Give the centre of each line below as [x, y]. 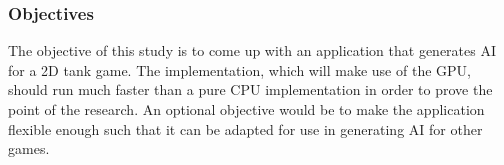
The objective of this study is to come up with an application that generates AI [252, 50]
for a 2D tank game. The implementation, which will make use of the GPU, [239, 69]
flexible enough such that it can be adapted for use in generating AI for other [245, 128]
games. [29, 148]
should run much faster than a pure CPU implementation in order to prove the [250, 89]
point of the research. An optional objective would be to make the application [246, 109]
